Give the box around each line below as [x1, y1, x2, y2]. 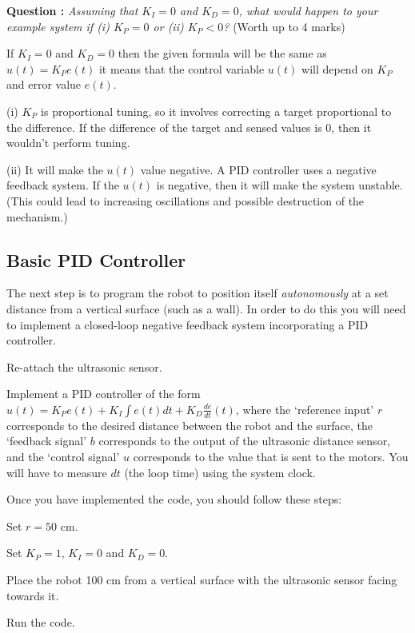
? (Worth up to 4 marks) [223, 18, 345, 34]
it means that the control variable [98, 60, 265, 77]
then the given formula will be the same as [118, 45, 327, 62]
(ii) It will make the [6, 161, 103, 177]
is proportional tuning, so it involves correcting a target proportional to [41, 102, 392, 119]
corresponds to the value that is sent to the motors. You [133, 448, 409, 465]
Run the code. [6, 614, 75, 631]
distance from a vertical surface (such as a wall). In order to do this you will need [6, 300, 406, 316]
